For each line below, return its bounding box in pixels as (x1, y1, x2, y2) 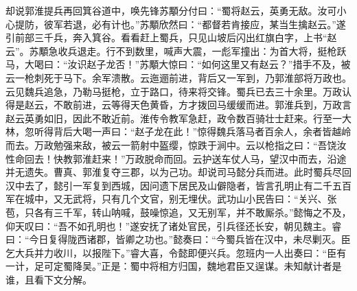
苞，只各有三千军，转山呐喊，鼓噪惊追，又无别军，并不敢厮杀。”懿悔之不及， (5, 205, 352, 219)
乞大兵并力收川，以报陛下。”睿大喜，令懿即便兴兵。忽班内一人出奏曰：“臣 (5, 245, 337, 259)
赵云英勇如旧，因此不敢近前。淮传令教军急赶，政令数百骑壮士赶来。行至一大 (5, 110, 352, 125)
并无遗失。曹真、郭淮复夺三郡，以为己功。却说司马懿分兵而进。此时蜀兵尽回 (5, 165, 352, 179)
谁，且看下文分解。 (5, 272, 92, 286)
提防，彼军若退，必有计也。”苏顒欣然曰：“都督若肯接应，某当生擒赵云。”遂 (14, 16, 346, 31)
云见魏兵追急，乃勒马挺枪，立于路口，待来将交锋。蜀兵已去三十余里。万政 (5, 84, 342, 98)
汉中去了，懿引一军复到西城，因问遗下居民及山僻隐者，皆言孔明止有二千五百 (5, 178, 352, 192)
